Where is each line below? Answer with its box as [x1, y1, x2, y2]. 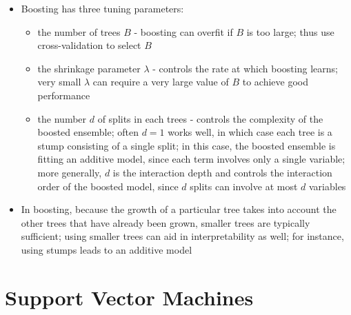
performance [37, 88, 90, 102]
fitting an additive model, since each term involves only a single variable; [37, 152, 345, 166]
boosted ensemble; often [37, 125, 139, 139]
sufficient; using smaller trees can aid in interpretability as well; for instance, [21, 229, 344, 243]
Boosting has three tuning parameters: [21, 1, 184, 15]
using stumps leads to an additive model [21, 242, 192, 256]
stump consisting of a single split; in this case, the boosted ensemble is [37, 138, 336, 152]
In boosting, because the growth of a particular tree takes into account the [21, 202, 337, 216]
